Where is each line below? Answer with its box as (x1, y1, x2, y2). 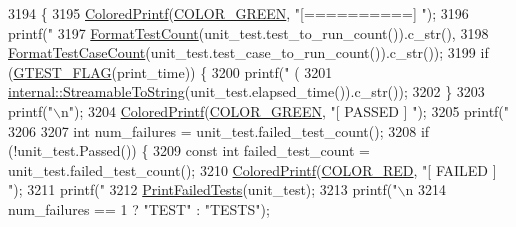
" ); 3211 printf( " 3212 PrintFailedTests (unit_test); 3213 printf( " (8, 179, 398, 200)
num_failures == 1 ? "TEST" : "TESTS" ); (8, 198, 270, 219)
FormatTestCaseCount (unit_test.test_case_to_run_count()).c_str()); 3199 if (8, 42, 489, 63)
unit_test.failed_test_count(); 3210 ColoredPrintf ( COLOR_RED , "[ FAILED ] (8, 159, 497, 180)
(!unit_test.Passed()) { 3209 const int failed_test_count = (8, 140, 370, 161)
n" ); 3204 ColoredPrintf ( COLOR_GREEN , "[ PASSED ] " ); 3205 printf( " (60, 100, 510, 121)
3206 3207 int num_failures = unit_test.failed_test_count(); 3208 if (8, 120, 430, 141)
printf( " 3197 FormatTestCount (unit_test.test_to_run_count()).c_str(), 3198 (8, 22, 489, 43)
